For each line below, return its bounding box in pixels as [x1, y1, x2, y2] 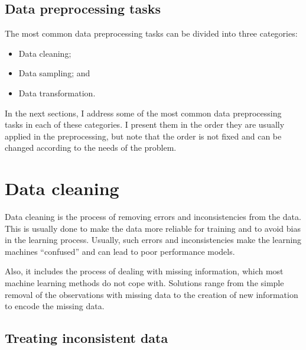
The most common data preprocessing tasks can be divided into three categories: [5, 27, 298, 40]
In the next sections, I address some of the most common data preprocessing [5, 106, 282, 119]
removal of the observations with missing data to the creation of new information [5, 288, 298, 300]
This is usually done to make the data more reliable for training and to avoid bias [5, 222, 301, 234]
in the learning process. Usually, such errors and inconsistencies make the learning [5, 234, 302, 246]
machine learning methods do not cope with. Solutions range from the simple [5, 277, 284, 289]
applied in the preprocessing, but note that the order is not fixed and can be [5, 129, 282, 142]
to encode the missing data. [5, 300, 105, 312]
